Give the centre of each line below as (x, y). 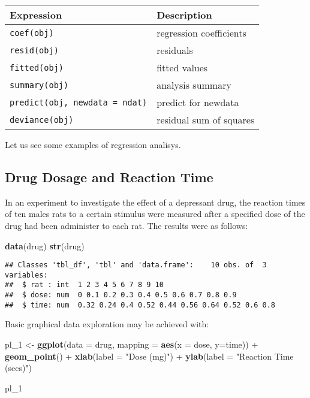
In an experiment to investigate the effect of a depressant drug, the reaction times (155, 202)
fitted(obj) (37, 67)
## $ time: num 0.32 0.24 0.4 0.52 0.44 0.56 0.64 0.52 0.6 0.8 (140, 305)
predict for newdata (198, 102)
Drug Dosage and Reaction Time (109, 177)
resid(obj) (34, 50)
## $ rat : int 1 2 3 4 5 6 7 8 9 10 (84, 285)
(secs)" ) (19, 368)
